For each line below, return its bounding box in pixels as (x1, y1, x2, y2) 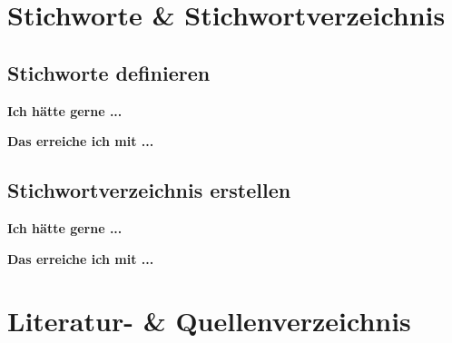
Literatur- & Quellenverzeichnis (7, 302, 411, 339)
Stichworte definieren (7, 58, 211, 86)
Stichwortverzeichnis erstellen (7, 176, 291, 204)
